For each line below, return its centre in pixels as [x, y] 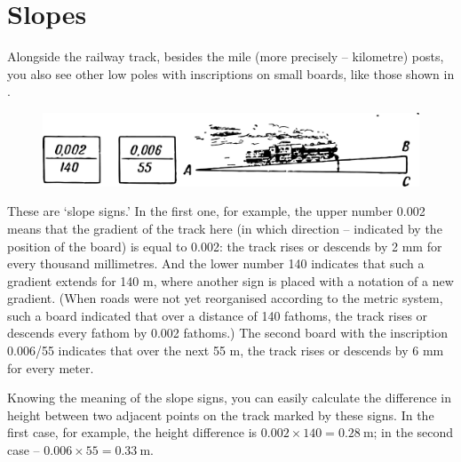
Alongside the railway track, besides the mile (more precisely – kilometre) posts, [226, 56]
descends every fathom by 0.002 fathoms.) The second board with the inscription [227, 333]
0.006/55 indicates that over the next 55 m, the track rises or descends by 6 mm [226, 350]
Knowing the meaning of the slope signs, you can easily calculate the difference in [230, 398]
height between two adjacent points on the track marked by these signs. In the [221, 414]
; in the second [413, 432]
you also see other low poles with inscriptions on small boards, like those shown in [231, 73]
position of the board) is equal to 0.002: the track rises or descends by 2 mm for [225, 246]
